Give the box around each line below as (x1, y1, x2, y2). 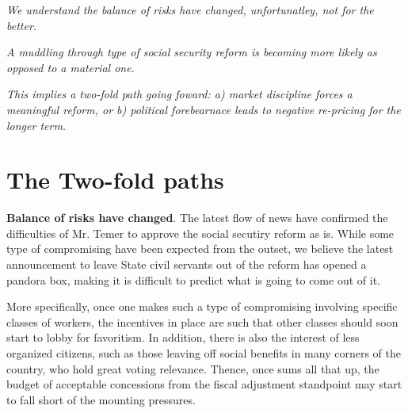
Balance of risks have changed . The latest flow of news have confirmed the (6, 209, 388, 226)
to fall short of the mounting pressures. (6, 391, 196, 407)
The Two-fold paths (6, 163, 224, 196)
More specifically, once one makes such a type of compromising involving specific (6, 298, 398, 315)
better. (6, 17, 37, 33)
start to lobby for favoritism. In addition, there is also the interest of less (6, 329, 360, 346)
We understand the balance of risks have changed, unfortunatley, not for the (6, 2, 374, 17)
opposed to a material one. (6, 59, 135, 75)
